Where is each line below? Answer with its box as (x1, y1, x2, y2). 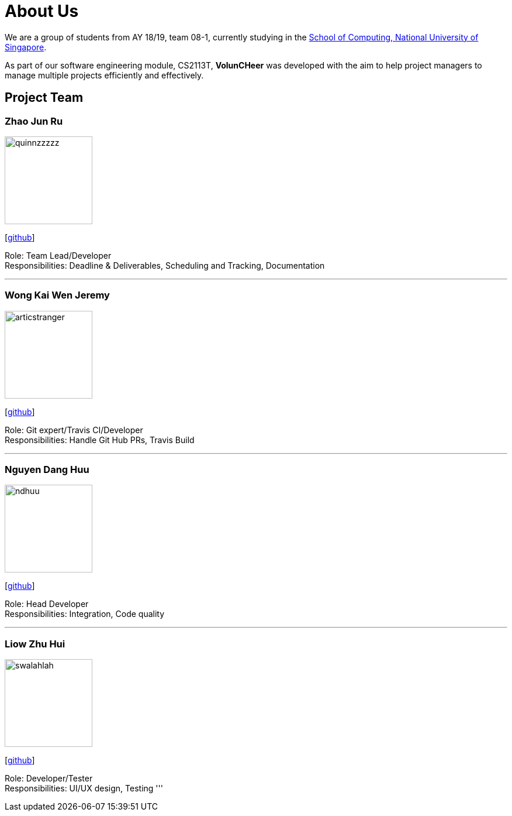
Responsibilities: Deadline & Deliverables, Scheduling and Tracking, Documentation (5, 260, 325, 270)
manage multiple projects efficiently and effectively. (5, 70, 204, 80)
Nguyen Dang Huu (5, 464, 89, 476)
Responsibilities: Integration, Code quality (5, 609, 165, 619)
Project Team (5, 90, 84, 105)
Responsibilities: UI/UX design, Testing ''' (5, 783, 163, 794)
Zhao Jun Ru (5, 115, 63, 127)
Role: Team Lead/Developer (5, 250, 112, 260)
